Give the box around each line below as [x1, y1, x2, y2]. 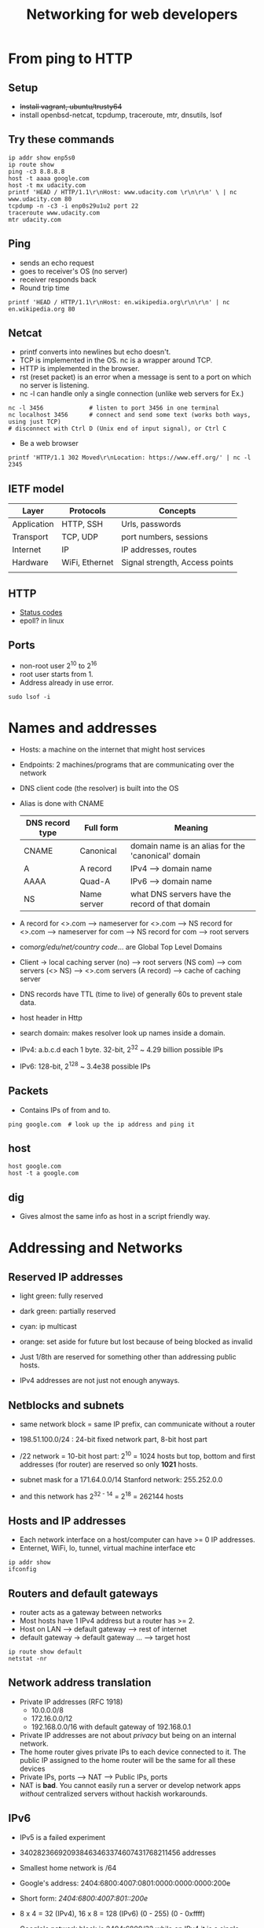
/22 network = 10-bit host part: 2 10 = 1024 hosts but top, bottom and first [19, 1450, 255, 1460]
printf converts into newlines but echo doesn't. [19, 348, 171, 357]
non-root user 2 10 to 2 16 [19, 659, 97, 670]
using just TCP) [8, 418, 61, 426]
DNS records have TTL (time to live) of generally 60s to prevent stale [19, 989, 243, 999]
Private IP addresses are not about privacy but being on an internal [19, 1730, 237, 1739]
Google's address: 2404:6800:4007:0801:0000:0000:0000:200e [19, 1878, 231, 1888]
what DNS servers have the [130, 889, 232, 900]
